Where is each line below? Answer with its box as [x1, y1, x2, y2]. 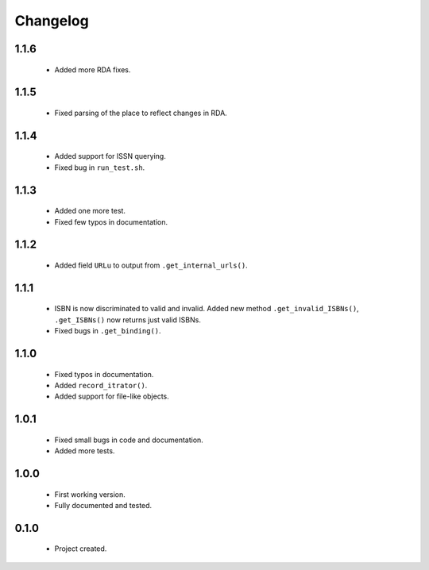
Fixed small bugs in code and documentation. [54, 435, 204, 445]
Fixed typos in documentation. [54, 369, 154, 379]
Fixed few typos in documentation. [54, 217, 168, 226]
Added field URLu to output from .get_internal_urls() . [54, 260, 248, 270]
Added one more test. [54, 206, 126, 216]
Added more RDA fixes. [54, 64, 131, 75]
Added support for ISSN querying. [54, 152, 166, 161]
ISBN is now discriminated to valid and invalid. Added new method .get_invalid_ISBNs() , [54, 304, 359, 314]
